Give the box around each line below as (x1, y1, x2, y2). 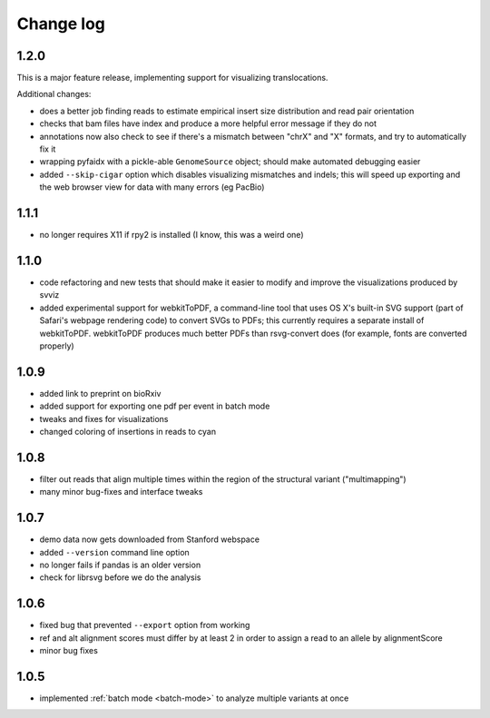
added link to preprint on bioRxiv (39, 388, 162, 398)
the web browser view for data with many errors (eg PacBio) (39, 182, 265, 192)
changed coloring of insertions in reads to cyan (39, 427, 217, 438)
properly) (39, 340, 74, 351)
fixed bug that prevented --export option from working (39, 620, 250, 631)
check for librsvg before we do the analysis (39, 572, 201, 583)
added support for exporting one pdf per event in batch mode (39, 400, 270, 412)
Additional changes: (16, 89, 92, 100)
